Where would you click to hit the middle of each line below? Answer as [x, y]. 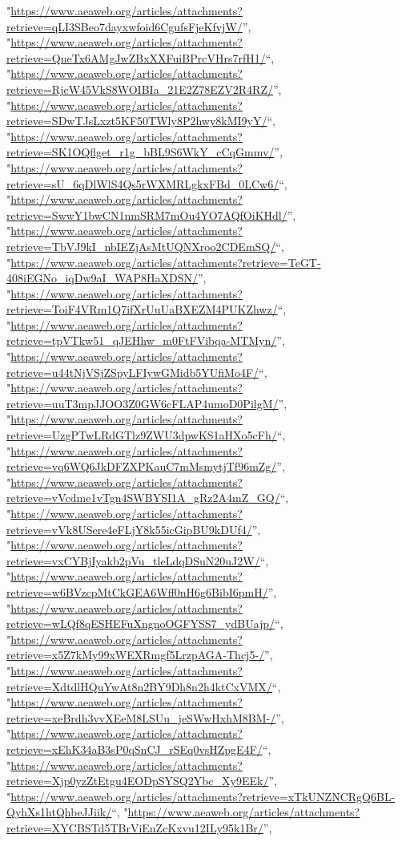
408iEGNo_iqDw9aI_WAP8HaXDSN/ [102, 278]
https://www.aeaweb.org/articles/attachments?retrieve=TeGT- [166, 262]
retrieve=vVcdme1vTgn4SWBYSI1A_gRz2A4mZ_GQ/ [143, 498]
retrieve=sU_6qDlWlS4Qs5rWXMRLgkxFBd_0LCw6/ [143, 183]
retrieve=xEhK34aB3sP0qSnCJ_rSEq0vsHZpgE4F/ [135, 749]
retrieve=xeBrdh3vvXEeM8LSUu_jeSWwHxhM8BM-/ [141, 717]
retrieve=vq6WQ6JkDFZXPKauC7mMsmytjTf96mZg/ [142, 466]
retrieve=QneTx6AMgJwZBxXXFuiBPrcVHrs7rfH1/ [136, 57]
